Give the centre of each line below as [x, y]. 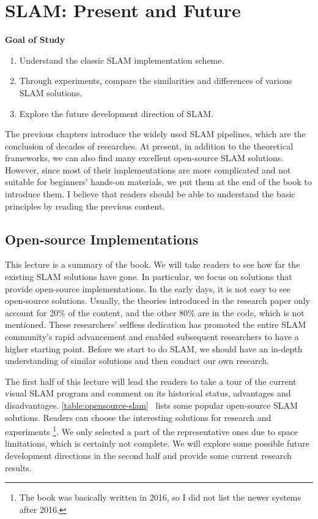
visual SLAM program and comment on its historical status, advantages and [148, 393]
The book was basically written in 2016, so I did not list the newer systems [160, 497]
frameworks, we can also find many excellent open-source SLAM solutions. [144, 158]
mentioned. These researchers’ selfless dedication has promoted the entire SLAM [156, 324]
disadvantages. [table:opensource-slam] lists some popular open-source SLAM [151, 405]
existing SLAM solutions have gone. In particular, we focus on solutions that [149, 277]
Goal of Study [35, 40]
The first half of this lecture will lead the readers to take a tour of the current [151, 381]
